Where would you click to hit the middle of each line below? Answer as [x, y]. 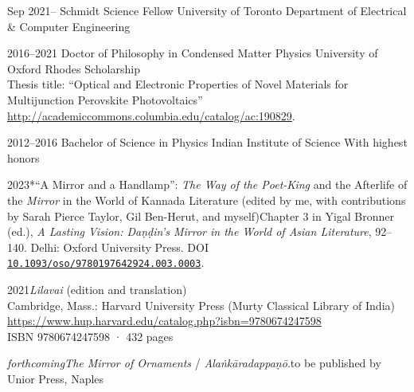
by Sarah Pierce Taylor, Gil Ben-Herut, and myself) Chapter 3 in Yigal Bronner [201, 216]
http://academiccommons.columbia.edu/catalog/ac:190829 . [151, 115]
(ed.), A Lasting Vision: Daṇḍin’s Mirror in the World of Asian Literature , [189, 231]
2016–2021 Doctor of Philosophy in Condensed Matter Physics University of [193, 53]
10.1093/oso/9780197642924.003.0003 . [106, 263]
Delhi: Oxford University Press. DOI [119, 247]
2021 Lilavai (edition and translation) [97, 289]
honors [23, 157]
